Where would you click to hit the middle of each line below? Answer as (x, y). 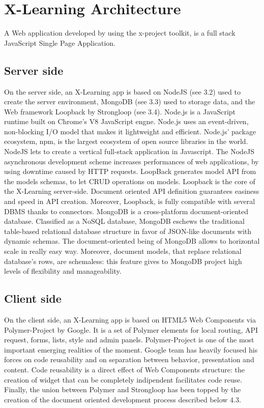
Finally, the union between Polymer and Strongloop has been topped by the (123, 389)
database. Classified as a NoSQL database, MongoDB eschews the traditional (124, 221)
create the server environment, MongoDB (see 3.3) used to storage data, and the (130, 101)
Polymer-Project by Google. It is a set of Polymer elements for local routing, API (131, 329)
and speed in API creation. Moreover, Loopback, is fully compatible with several (130, 201)
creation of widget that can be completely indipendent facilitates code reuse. (123, 379)
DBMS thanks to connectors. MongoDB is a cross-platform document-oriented (126, 211)
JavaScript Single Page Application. (60, 42)
